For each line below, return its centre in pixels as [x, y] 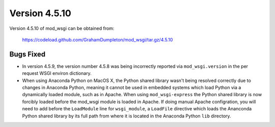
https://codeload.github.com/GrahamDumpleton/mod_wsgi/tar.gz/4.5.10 [98, 39]
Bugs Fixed [28, 54]
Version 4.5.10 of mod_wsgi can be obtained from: [62, 28]
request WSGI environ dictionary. [57, 73]
